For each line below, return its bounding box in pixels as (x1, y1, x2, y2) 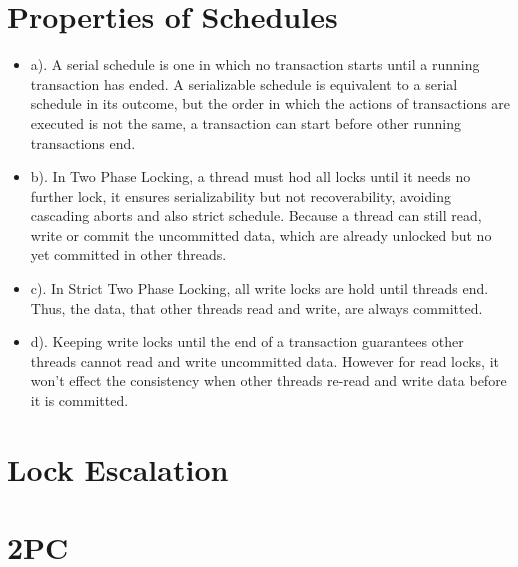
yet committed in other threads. (30, 244, 227, 265)
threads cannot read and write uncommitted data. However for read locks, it (30, 350, 500, 371)
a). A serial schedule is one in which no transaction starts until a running (30, 54, 480, 75)
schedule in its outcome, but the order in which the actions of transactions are (30, 93, 511, 114)
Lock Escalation (7, 448, 229, 489)
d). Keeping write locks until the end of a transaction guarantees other (30, 331, 464, 352)
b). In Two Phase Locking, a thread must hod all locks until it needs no (30, 166, 471, 187)
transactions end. (30, 132, 136, 153)
